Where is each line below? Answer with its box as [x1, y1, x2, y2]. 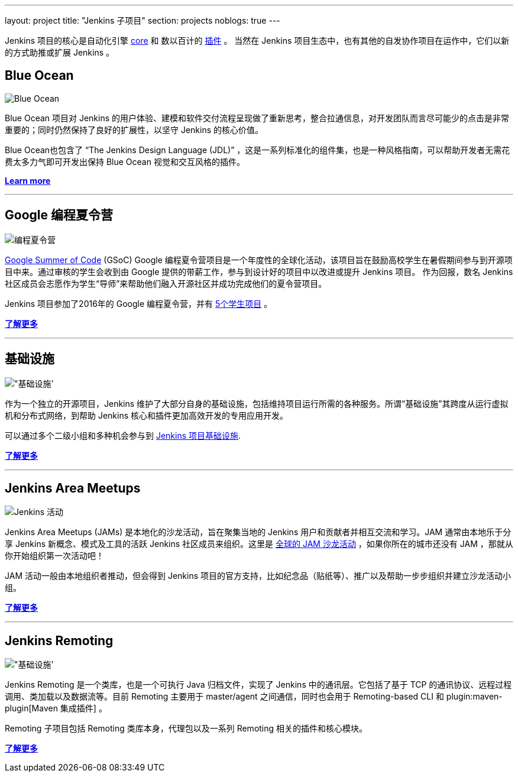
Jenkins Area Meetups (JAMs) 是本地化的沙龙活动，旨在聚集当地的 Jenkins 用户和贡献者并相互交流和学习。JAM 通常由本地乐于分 [5, 527, 511, 538]
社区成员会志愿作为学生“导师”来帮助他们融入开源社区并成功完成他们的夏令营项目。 [5, 278, 327, 289]
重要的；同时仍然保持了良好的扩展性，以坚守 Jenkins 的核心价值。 [5, 124, 264, 135]
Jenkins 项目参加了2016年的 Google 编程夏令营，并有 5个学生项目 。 [5, 298, 273, 309]
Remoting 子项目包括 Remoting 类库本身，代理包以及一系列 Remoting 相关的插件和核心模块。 [5, 723, 368, 734]
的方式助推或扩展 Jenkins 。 [5, 47, 115, 57]
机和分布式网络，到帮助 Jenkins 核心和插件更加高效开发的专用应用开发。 [5, 410, 289, 420]
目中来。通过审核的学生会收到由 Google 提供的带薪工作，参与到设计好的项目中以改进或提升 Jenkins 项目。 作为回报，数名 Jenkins [5, 266, 513, 277]
